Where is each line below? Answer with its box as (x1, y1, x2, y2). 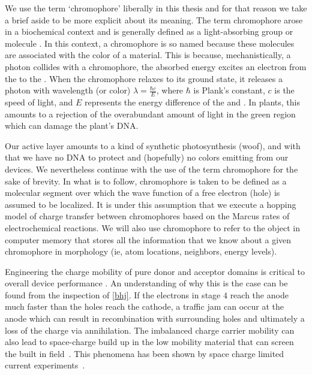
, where (156, 84, 184, 96)
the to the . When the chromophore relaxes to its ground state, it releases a (5, 72, 283, 84)
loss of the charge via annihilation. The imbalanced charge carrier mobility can (5, 323, 295, 336)
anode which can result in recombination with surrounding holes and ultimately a (5, 312, 305, 325)
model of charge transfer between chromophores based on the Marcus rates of (5, 210, 290, 222)
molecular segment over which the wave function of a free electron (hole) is (5, 186, 280, 199)
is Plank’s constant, (193, 84, 265, 96)
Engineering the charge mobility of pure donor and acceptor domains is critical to (5, 265, 305, 277)
